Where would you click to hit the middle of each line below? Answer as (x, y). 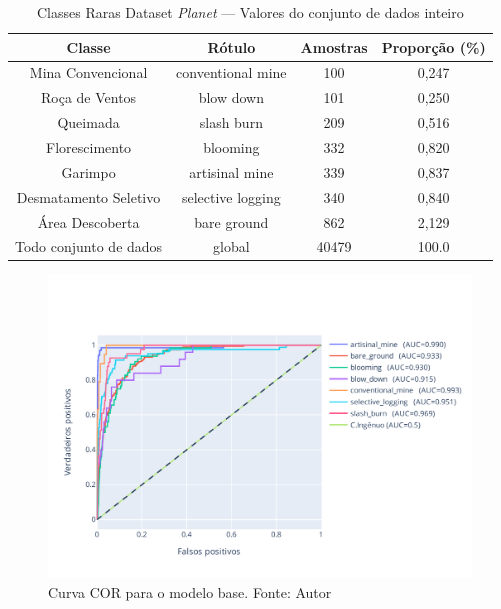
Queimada (88, 122)
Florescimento (89, 146)
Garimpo (88, 171)
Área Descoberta (88, 221)
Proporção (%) (433, 46)
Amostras (334, 46)
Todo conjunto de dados (89, 246)
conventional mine (231, 72)
